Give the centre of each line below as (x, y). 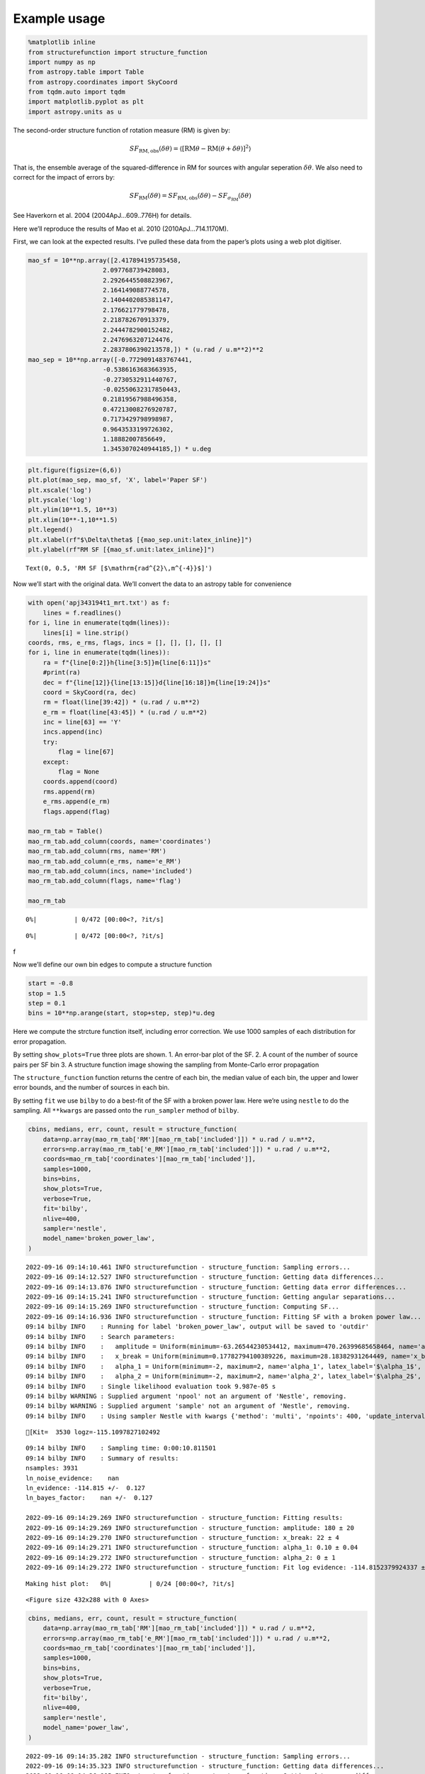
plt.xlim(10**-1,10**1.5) (73, 519)
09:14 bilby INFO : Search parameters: (101, 1337)
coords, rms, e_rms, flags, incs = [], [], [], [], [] (125, 643)
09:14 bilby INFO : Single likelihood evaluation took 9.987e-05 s (151, 1386)
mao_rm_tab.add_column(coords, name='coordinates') (120, 841)
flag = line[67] (86, 752)
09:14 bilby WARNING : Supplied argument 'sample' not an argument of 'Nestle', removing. (188, 1406)
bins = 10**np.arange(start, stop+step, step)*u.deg (121, 1013)
